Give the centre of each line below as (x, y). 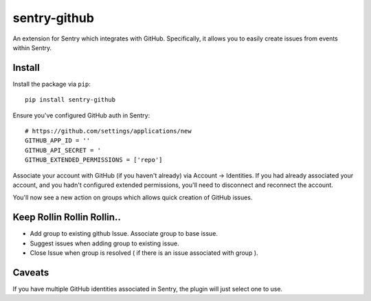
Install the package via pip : (52, 84)
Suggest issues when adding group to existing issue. (104, 243)
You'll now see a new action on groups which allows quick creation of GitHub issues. (133, 198)
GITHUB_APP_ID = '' (58, 141)
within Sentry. (32, 47)
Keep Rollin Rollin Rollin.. (67, 218)
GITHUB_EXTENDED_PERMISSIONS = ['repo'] (94, 160)
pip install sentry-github (70, 100)
